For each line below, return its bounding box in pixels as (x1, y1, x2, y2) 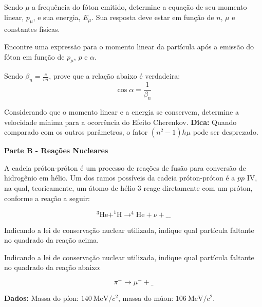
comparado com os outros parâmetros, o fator (4, 127, 148, 137)
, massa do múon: (118, 293, 174, 303)
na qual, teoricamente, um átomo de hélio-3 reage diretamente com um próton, (4, 183, 253, 193)
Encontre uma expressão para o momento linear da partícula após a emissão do (4, 41, 254, 51)
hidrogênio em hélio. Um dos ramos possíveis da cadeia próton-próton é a (4, 172, 235, 183)
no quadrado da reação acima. (4, 234, 99, 245)
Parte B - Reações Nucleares (4, 145, 108, 156)
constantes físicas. (4, 24, 60, 34)
